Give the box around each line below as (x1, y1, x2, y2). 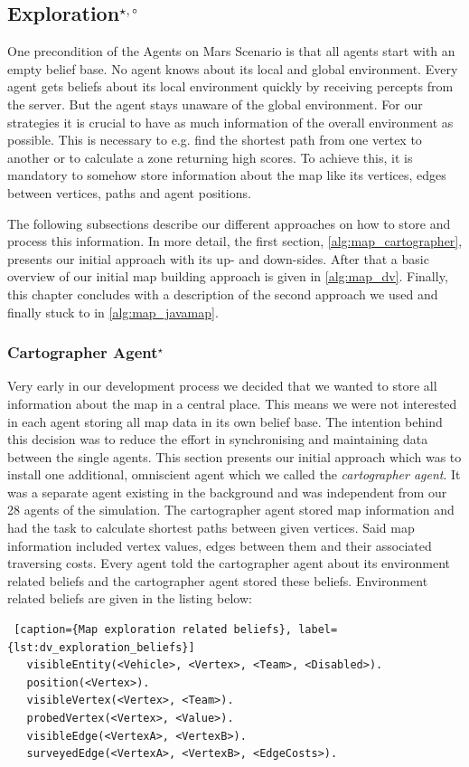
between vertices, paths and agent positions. (7, 183, 251, 202)
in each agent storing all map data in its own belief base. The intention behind (7, 412, 443, 431)
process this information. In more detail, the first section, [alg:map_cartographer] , (7, 232, 463, 251)
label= (298, 623, 338, 637)
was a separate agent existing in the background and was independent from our (7, 482, 447, 501)
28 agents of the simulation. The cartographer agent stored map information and (7, 500, 455, 519)
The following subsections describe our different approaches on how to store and (7, 213, 451, 232)
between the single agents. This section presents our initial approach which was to (7, 447, 462, 466)
